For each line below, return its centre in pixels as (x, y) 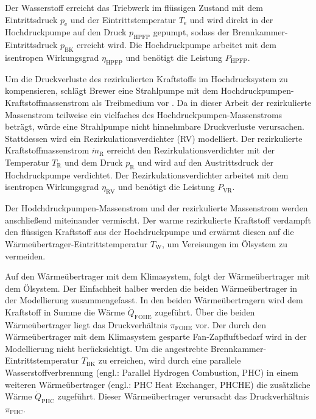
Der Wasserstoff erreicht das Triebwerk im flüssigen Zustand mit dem (134, 7)
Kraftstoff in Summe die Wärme (65, 312)
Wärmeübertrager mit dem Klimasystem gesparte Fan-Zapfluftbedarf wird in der (156, 336)
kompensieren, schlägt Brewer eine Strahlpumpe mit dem (112, 90)
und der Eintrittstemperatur (123, 19)
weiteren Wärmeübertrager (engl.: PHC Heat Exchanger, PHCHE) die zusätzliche (158, 384)
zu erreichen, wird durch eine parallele (170, 360)
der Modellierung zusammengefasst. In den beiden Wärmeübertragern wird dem (154, 300)
